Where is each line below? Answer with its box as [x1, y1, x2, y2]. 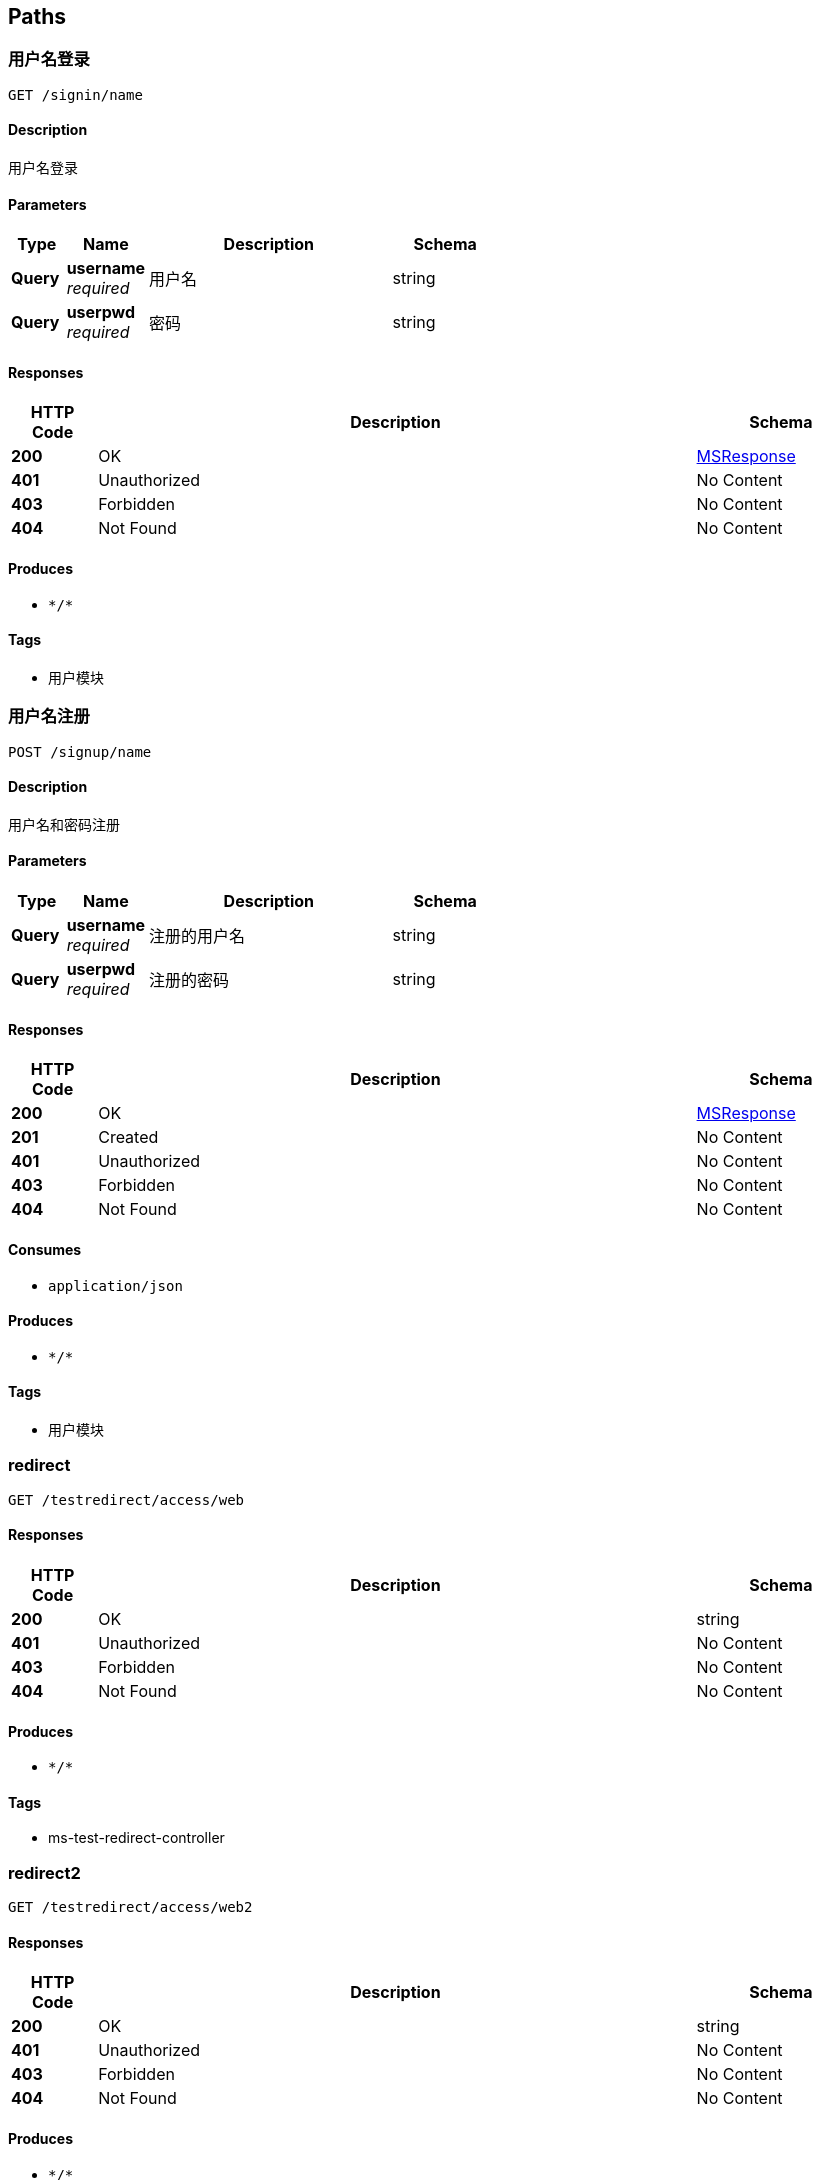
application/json [48, 1277, 183, 1294]
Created [98, 1127, 159, 1148]
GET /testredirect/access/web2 [8, 1899, 253, 1916]
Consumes [8, 1240, 82, 1258]
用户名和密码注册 [8, 815, 120, 833]
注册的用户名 [149, 926, 246, 947]
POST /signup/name [8, 743, 152, 760]
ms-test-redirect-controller [48, 1829, 225, 1847]
